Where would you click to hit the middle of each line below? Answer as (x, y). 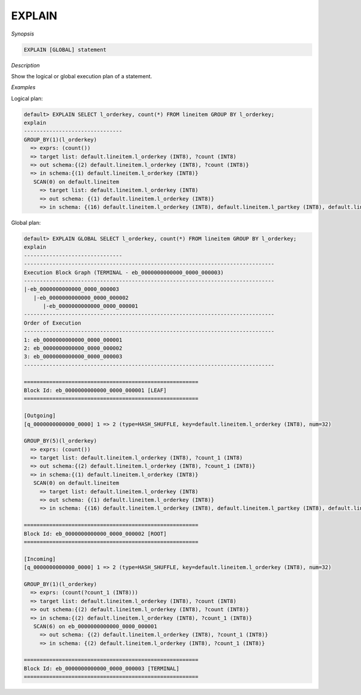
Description (26, 65)
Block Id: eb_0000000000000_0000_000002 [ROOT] (95, 534)
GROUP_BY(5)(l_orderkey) (60, 441)
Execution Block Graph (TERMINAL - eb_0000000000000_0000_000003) (124, 272)
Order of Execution (52, 323)
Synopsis (23, 34)
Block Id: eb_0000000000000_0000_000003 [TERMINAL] (102, 668)
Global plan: (26, 222)
